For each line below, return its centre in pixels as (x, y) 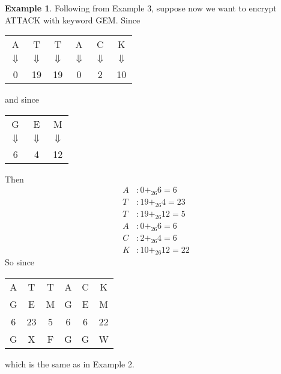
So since (20, 262)
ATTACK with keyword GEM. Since (73, 20)
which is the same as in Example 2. (70, 363)
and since (22, 99)
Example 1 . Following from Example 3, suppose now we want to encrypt (141, 8)
